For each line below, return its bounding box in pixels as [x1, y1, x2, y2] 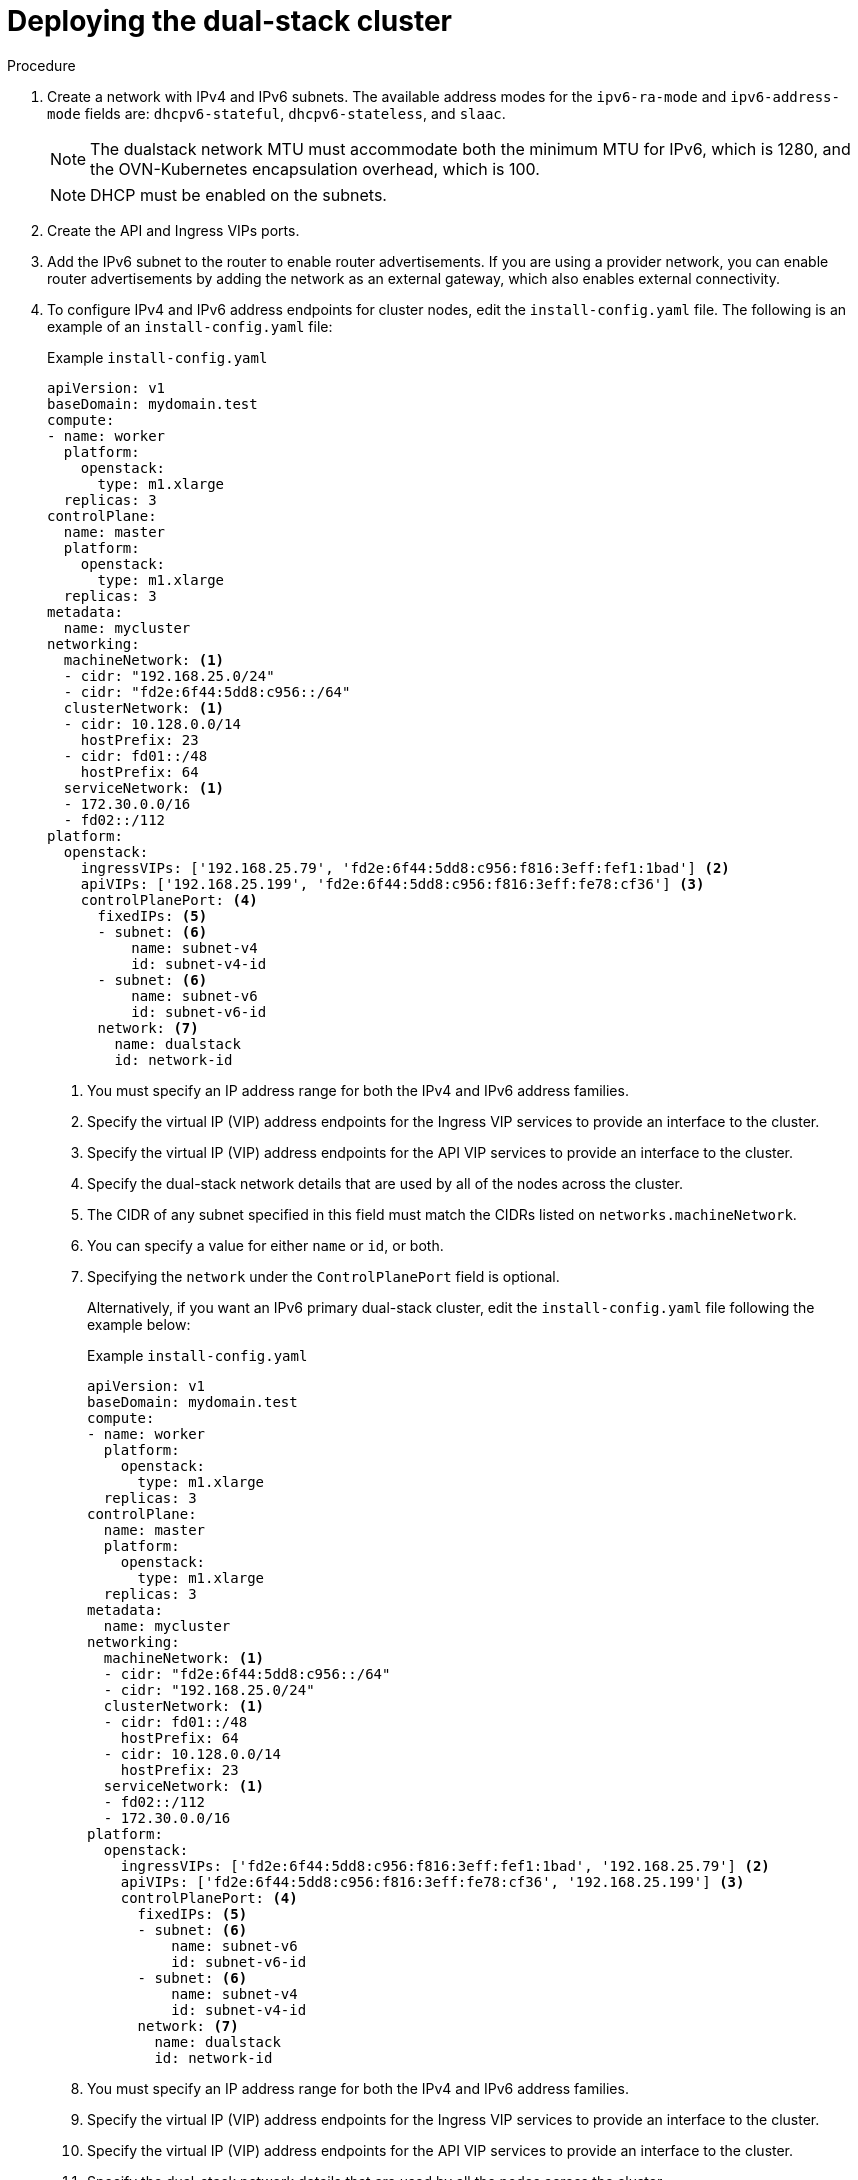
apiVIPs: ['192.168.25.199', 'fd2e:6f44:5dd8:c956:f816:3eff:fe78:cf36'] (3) [80, 875, 705, 892]
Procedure [7, 56, 76, 74]
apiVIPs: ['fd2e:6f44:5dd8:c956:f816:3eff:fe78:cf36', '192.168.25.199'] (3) [120, 1873, 745, 1890]
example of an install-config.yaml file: [47, 317, 333, 335]
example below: [87, 1315, 191, 1333]
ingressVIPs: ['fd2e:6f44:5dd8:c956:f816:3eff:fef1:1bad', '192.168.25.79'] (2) [120, 1857, 770, 1874]
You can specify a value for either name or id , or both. [87, 1236, 444, 1254]
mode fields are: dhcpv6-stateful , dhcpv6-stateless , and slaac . [47, 104, 506, 122]
